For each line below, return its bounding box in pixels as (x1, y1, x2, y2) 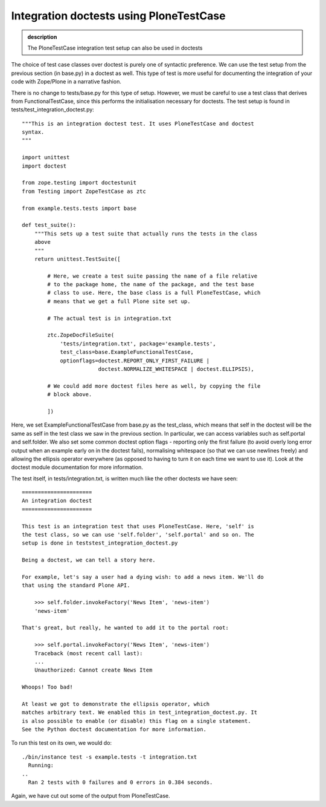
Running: (28, 762, 54, 769)
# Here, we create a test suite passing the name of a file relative (47, 272, 258, 279)
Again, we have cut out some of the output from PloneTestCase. (11, 792, 170, 800)
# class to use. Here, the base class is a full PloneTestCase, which (47, 289, 261, 296)
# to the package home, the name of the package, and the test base (47, 281, 255, 288)
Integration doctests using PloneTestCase (11, 9, 226, 22)
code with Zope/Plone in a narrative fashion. (11, 78, 122, 85)
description (27, 33, 57, 41)
